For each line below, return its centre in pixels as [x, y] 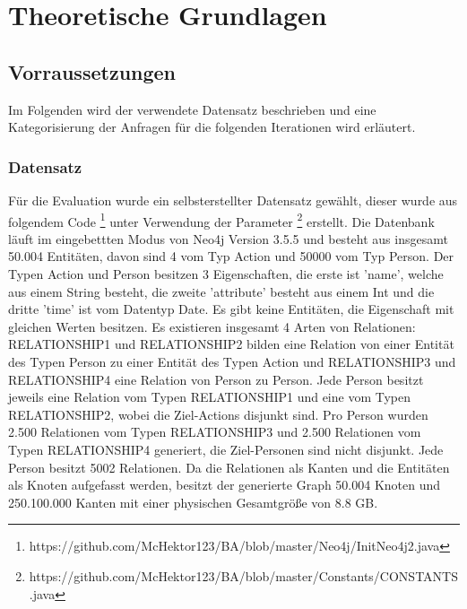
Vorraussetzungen [92, 71]
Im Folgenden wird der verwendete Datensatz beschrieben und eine [192, 109]
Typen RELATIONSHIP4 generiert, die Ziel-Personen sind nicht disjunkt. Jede [226, 449]
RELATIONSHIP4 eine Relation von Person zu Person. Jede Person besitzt [216, 379]
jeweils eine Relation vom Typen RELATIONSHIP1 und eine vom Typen [210, 397]
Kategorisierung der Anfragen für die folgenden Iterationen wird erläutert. [212, 127]
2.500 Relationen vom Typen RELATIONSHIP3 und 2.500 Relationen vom [215, 432]
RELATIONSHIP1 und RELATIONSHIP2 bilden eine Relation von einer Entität [231, 344]
